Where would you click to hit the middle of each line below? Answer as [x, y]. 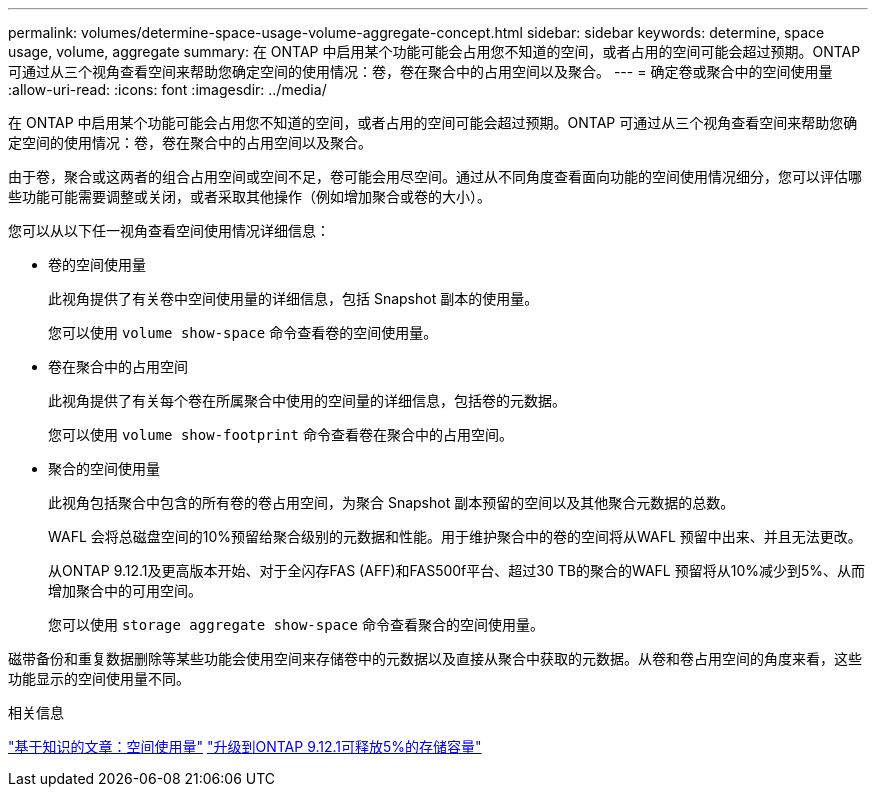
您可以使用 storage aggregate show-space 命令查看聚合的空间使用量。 [296, 624]
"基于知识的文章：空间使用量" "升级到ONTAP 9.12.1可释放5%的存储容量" [245, 746]
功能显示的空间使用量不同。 [99, 678]
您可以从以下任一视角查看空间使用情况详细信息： [169, 230]
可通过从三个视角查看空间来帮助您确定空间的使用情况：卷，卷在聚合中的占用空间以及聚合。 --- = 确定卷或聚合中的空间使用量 [420, 71]
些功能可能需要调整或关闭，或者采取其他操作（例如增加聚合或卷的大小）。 [249, 196]
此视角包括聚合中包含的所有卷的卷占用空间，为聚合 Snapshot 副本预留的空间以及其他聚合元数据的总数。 [391, 502]
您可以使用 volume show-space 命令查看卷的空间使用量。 [243, 332]
